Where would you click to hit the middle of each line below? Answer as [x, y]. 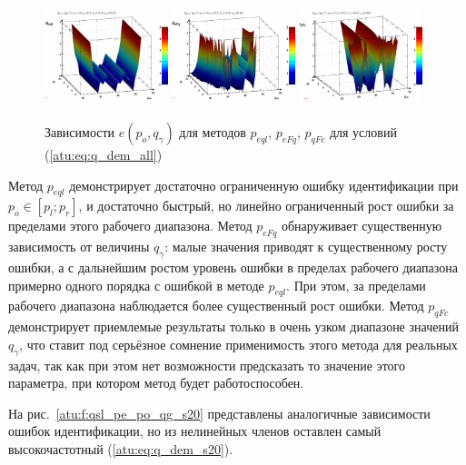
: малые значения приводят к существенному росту [306, 247]
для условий [363, 131]
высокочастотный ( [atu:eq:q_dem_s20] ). [121, 448]
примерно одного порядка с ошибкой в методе [136, 285]
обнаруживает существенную [362, 226]
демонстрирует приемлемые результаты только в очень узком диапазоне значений [233, 326]
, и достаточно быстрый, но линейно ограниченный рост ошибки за [266, 206]
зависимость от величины [79, 247]
